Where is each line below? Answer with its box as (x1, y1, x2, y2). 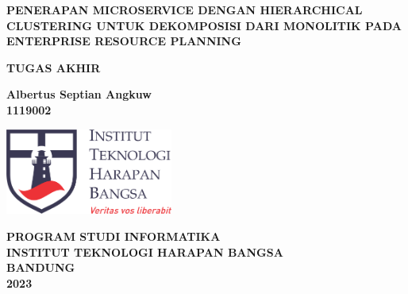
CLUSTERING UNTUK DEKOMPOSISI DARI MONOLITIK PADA (6, 17, 402, 33)
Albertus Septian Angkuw (6, 86, 152, 103)
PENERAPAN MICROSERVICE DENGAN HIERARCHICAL (6, 2, 363, 17)
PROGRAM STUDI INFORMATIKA (6, 227, 221, 244)
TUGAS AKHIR (6, 59, 101, 75)
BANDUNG (6, 259, 75, 276)
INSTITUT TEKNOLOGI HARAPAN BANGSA (6, 243, 283, 260)
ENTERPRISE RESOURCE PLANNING (6, 33, 241, 49)
